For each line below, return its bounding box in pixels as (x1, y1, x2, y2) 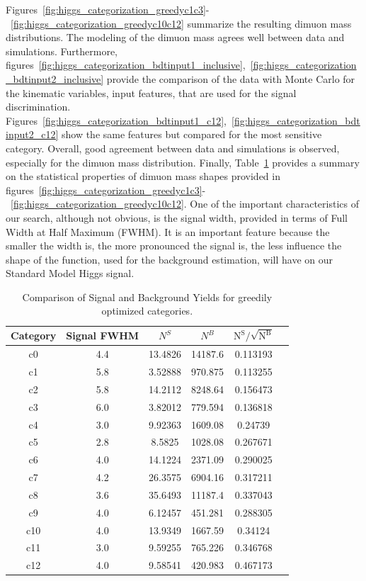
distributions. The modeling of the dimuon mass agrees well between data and (6, 30, 345, 45)
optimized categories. (101, 303, 193, 318)
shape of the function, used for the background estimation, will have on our (6, 252, 333, 266)
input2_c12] (6, 127, 59, 142)
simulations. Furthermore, (6, 43, 118, 58)
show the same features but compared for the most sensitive (61, 127, 322, 142)
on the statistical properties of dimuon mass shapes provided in (6, 169, 280, 184)
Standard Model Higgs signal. (6, 266, 135, 281)
